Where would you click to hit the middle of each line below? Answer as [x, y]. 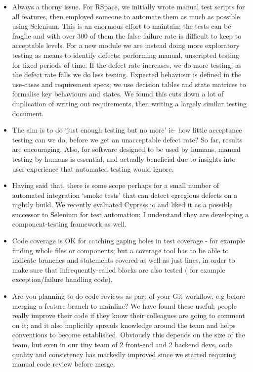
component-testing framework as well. [69, 224]
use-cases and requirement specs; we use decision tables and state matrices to [129, 84]
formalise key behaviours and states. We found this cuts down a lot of [118, 94]
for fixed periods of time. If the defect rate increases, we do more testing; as [127, 65]
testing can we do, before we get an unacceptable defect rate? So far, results [127, 139]
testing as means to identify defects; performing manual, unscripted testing [126, 55]
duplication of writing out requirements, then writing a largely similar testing [129, 103]
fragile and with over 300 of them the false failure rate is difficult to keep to [127, 35]
